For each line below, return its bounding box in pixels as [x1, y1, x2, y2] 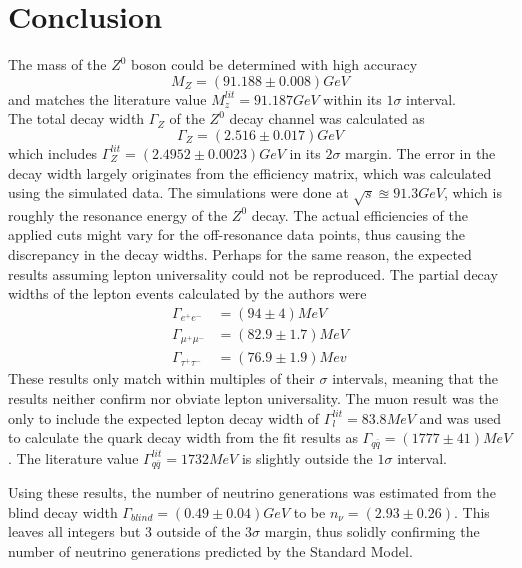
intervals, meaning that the [332, 368, 498, 389]
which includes [8, 142, 98, 163]
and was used [419, 407, 502, 428]
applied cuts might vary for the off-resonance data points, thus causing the [8, 224, 466, 245]
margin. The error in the [345, 142, 496, 163]
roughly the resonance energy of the [8, 204, 228, 225]
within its [323, 88, 382, 109]
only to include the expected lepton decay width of [8, 407, 320, 428]
